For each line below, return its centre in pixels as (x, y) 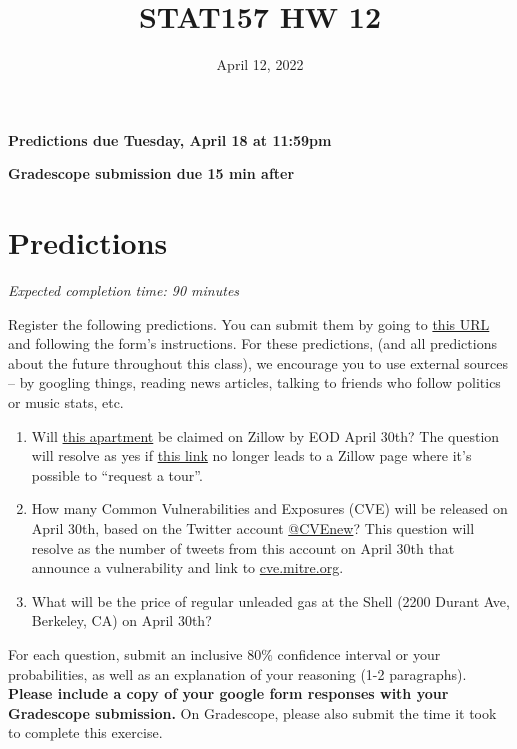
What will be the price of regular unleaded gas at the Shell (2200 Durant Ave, (270, 600)
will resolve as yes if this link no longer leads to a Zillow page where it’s (251, 455)
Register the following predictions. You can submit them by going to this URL (249, 323)
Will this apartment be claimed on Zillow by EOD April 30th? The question (265, 435)
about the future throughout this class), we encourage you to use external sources (258, 362)
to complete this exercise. (85, 732)
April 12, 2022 (260, 64)
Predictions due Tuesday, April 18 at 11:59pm (170, 139)
